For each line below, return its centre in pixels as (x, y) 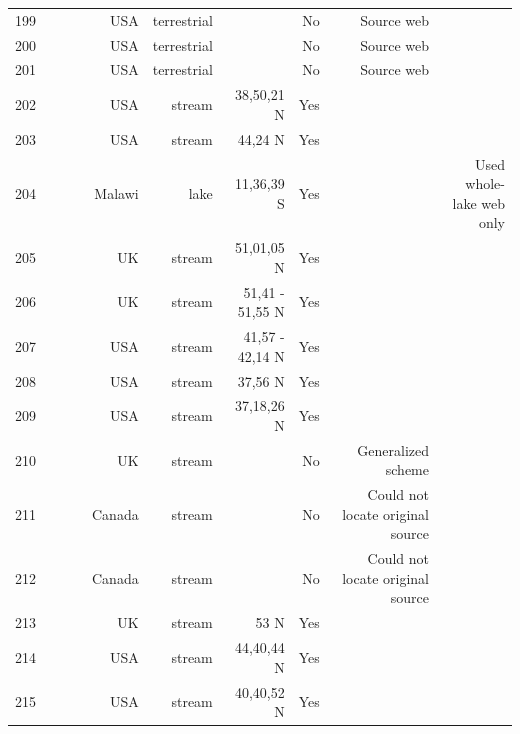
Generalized (393, 449)
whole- (485, 183)
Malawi (116, 192)
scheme (407, 469)
